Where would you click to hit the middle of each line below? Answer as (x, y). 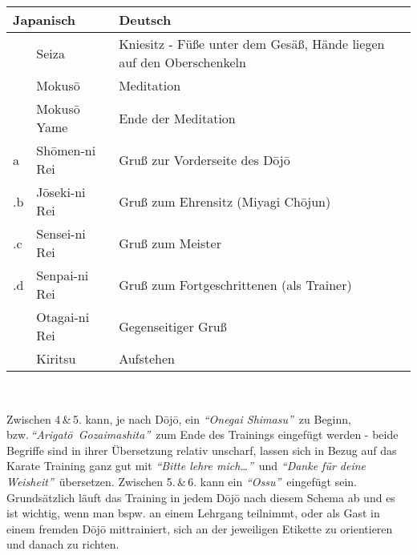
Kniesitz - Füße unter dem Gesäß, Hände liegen (252, 44)
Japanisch (45, 20)
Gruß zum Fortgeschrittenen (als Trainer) (235, 284)
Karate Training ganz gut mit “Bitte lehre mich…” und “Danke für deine (186, 466)
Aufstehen (147, 358)
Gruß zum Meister (170, 243)
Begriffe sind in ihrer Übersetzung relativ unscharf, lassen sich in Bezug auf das (202, 450)
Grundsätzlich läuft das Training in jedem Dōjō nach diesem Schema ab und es (201, 497)
